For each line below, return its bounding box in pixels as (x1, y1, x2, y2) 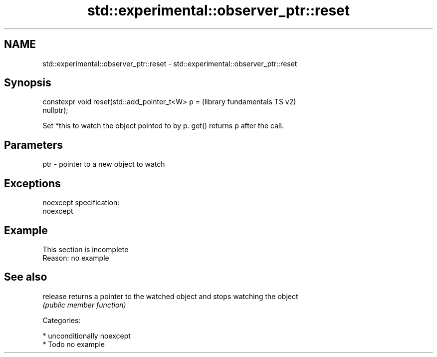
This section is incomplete (42, 245, 129, 254)
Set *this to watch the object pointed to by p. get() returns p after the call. (42, 121, 284, 130)
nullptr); (42, 106, 68, 115)
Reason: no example (42, 253, 109, 262)
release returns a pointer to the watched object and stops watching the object (42, 292, 298, 301)
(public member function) (42, 300, 126, 309)
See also (4, 271, 47, 284)
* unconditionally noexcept (42, 331, 131, 340)
